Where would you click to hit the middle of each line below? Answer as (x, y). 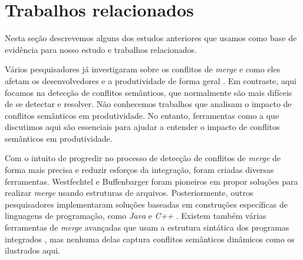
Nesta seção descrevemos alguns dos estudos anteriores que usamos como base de (151, 38)
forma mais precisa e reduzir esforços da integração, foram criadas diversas (139, 170)
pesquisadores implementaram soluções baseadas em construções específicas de (146, 204)
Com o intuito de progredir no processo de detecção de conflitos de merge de (143, 158)
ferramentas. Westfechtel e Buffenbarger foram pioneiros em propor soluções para (151, 181)
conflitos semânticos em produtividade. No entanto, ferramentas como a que (142, 115)
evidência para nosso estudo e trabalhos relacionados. (101, 49)
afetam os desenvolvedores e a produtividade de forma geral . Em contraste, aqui (151, 80)
